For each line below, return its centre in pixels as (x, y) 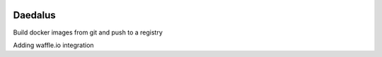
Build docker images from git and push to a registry (88, 32)
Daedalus (34, 15)
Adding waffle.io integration (54, 45)
